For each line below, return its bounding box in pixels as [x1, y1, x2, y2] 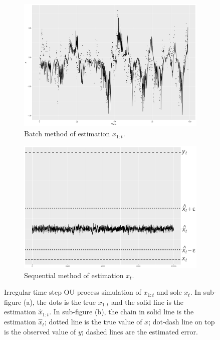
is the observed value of [4, 326, 76, 336]
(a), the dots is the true [23, 296, 96, 307]
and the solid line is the [111, 296, 184, 307]
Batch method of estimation [24, 128, 110, 139]
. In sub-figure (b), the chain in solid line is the [49, 306, 194, 317]
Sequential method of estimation [24, 270, 124, 280]
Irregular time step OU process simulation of [4, 287, 141, 297]
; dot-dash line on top [148, 316, 215, 327]
